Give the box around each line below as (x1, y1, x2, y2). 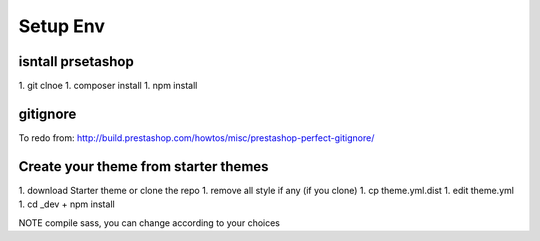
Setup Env (18, 15, 105, 37)
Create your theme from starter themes (18, 158, 269, 175)
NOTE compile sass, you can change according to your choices (18, 216, 280, 229)
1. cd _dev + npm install (18, 198, 115, 210)
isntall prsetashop (18, 53, 134, 70)
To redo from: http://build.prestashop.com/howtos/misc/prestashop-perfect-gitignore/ (18, 131, 375, 144)
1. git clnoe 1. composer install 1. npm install (18, 80, 198, 92)
